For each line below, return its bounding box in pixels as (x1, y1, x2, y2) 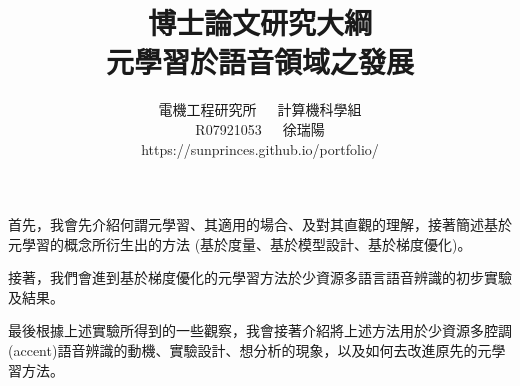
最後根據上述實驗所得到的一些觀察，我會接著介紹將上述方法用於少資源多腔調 (8, 320, 512, 341)
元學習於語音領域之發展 (105, 41, 414, 82)
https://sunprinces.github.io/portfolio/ (141, 138, 379, 159)
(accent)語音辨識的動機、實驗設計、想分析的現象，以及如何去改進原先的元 (8, 340, 492, 361)
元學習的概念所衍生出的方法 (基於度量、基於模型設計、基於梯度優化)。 (8, 233, 472, 254)
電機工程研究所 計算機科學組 (158, 99, 362, 120)
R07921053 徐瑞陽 (195, 118, 325, 139)
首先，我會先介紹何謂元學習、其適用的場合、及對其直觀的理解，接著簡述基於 (8, 214, 512, 235)
